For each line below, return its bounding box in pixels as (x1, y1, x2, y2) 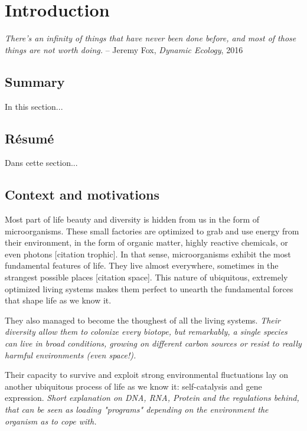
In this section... (5, 100, 63, 112)
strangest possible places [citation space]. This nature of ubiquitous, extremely (5, 271, 288, 283)
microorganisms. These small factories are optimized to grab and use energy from (5, 224, 299, 237)
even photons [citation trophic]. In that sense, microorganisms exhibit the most (5, 247, 291, 260)
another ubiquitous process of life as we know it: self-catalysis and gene (5, 380, 262, 392)
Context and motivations (5, 185, 160, 204)
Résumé (5, 129, 54, 147)
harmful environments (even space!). (5, 348, 136, 361)
